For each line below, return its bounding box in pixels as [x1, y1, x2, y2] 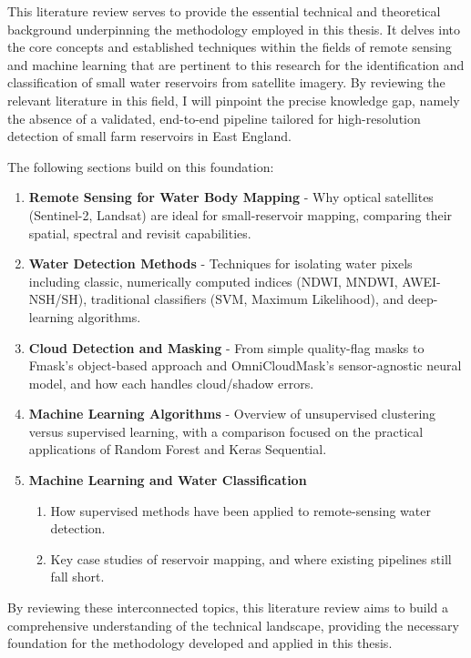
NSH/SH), [28, 289, 87, 309]
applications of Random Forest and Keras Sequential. [28, 440, 327, 459]
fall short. [50, 567, 105, 586]
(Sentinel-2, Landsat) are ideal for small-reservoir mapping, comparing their [28, 205, 453, 224]
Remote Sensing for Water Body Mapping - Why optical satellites [28, 187, 434, 207]
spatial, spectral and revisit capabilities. [28, 223, 251, 242]
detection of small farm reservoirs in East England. [7, 127, 292, 146]
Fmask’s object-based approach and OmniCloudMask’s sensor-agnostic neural [28, 356, 462, 375]
